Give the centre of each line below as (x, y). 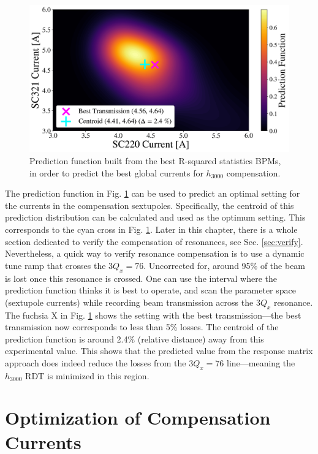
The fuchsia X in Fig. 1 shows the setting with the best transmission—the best (153, 315)
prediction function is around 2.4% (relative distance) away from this (134, 339)
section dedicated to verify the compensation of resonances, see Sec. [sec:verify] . (154, 241)
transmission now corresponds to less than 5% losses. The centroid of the (142, 327)
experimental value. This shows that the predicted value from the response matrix (159, 351)
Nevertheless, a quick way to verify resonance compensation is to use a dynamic (155, 253)
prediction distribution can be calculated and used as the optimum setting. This (155, 217)
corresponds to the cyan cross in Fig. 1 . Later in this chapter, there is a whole (151, 229)
